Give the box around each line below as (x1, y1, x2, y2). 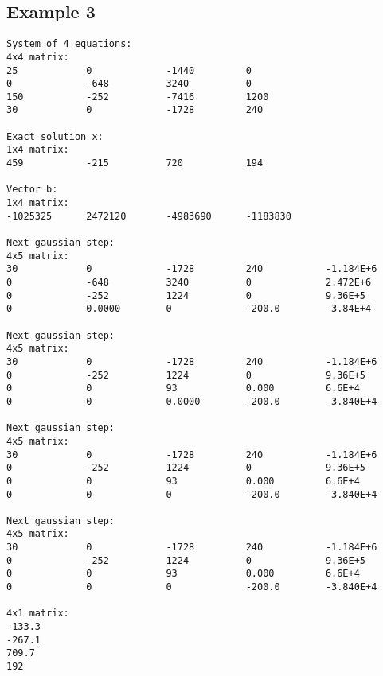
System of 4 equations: (6, 38, 132, 50)
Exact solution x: (6, 130, 104, 142)
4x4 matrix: (6, 51, 69, 63)
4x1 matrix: (6, 608, 69, 620)
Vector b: (6, 184, 58, 196)
